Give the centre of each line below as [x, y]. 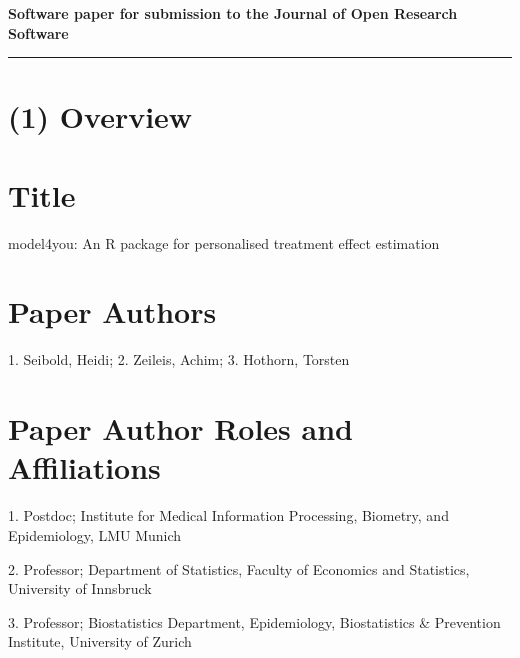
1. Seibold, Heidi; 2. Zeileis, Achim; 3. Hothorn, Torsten [179, 359]
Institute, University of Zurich [100, 641]
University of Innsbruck [80, 588]
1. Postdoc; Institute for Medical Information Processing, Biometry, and [228, 515]
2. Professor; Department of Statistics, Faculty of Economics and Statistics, [239, 568]
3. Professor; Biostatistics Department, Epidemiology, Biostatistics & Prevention [254, 621]
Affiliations [84, 467]
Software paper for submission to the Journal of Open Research [233, 13]
